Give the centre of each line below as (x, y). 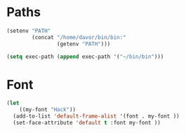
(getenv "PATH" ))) (84, 44)
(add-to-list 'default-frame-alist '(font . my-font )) (96, 116)
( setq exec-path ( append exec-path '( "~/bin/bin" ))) (85, 57)
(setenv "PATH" (29, 31)
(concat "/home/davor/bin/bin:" (79, 37)
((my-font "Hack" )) (48, 110)
